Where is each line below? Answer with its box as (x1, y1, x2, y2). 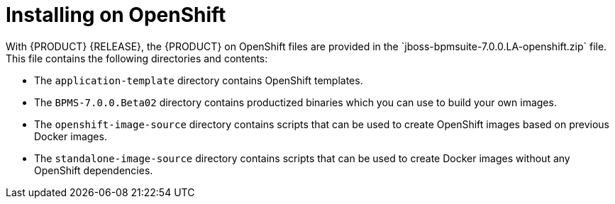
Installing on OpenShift (6, 3, 226, 27)
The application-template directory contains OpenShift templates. (34, 74, 363, 86)
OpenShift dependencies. (34, 164, 153, 176)
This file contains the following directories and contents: (6, 52, 268, 64)
